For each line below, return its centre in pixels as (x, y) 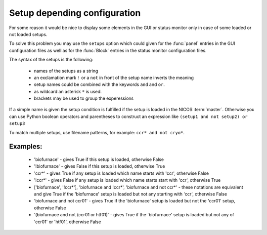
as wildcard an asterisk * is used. (68, 91)
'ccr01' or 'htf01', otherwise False (67, 222)
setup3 (17, 124)
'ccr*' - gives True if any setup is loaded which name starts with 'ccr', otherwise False (121, 173)
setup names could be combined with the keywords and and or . (99, 84)
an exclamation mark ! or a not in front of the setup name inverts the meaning (114, 78)
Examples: (26, 146)
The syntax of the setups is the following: (51, 60)
